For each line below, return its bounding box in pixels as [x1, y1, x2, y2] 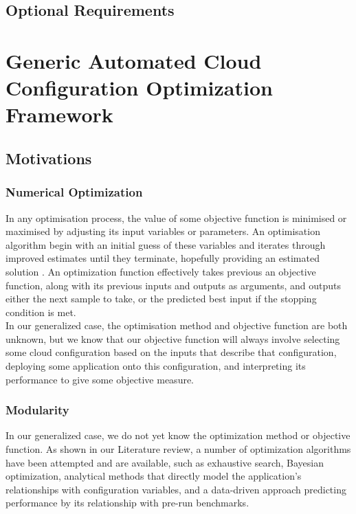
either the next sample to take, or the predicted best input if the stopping [5, 291, 317, 306]
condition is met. [5, 304, 76, 319]
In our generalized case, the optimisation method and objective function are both [5, 318, 348, 333]
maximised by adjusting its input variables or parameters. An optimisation [5, 224, 320, 238]
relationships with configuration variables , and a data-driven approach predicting [5, 482, 346, 496]
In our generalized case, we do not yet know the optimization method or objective [5, 428, 351, 443]
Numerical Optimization [5, 183, 143, 201]
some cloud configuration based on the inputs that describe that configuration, [5, 345, 337, 359]
